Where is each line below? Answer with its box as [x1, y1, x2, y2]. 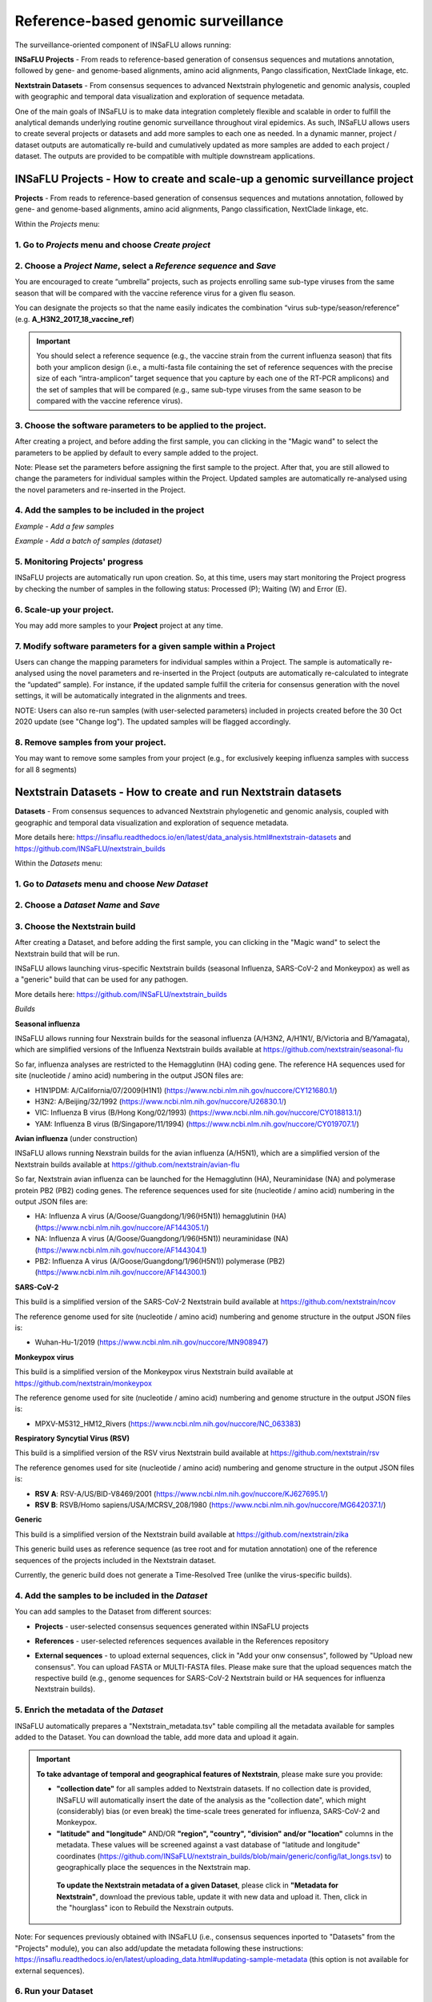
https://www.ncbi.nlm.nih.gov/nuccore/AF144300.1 [37, 1268, 205, 1277]
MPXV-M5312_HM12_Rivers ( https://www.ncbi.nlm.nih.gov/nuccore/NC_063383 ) [34, 1418, 302, 1429]
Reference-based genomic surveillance [14, 12, 284, 30]
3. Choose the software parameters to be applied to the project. [14, 420, 267, 431]
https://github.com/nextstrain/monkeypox [14, 1378, 152, 1388]
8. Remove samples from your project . [14, 737, 167, 748]
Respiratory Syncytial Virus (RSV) [14, 1433, 130, 1443]
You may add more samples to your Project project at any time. [14, 621, 223, 630]
